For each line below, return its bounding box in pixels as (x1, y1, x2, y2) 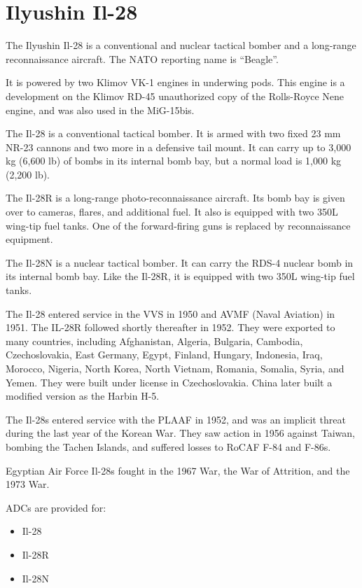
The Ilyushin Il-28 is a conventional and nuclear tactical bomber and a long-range (6, 38, 356, 52)
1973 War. (6, 477, 50, 491)
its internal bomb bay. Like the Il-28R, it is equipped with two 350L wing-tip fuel (6, 269, 355, 283)
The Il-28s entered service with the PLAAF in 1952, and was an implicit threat (6, 412, 346, 426)
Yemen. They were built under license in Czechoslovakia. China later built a (6, 374, 333, 389)
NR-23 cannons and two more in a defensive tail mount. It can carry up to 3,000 (6, 139, 351, 154)
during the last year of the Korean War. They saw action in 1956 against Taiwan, (6, 426, 355, 440)
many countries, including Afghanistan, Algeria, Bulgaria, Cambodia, (6, 333, 303, 348)
